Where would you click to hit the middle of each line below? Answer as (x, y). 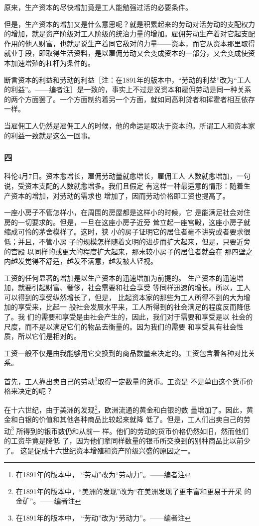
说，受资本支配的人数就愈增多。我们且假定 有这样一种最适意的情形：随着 (124, 185)
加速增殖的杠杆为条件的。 (53, 62)
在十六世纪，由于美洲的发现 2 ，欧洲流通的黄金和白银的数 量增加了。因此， (125, 409)
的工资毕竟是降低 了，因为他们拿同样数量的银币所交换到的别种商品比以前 (124, 440)
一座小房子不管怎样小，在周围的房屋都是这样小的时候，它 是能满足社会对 (124, 212)
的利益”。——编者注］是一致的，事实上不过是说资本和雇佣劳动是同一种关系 (128, 89)
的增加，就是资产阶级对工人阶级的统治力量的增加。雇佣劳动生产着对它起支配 (129, 34)
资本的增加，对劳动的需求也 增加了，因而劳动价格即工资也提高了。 (120, 195)
